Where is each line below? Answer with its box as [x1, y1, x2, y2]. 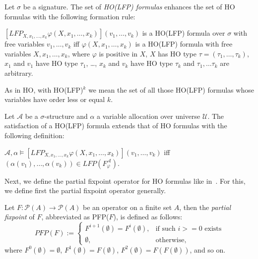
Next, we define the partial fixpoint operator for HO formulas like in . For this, [4, 175, 246, 186]
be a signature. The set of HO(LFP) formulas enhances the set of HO [23, 1, 235, 11]
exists [204, 225, 222, 232]
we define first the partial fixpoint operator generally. [4, 185, 166, 196]
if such [155, 225, 176, 232]
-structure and [44, 110, 88, 121]
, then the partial [179, 202, 231, 212]
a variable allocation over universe [97, 110, 200, 121]
